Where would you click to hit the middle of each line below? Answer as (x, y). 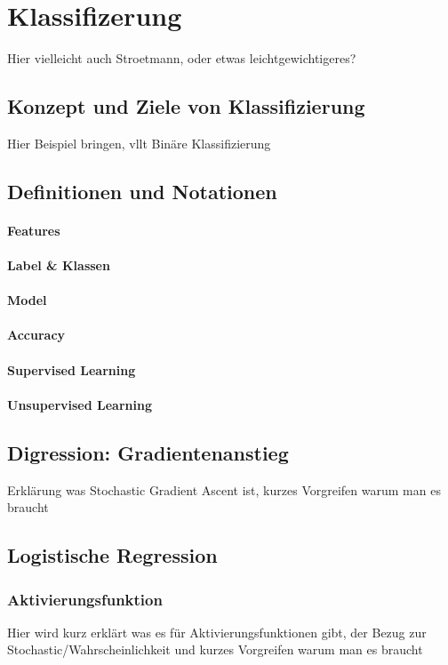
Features (34, 230)
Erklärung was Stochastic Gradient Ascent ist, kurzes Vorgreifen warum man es (224, 489)
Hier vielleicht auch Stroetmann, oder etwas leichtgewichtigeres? (182, 58)
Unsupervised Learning (80, 404)
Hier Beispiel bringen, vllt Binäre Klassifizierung (139, 143)
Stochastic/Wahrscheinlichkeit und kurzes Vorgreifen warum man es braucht (215, 649)
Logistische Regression (112, 555)
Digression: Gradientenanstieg (148, 452)
